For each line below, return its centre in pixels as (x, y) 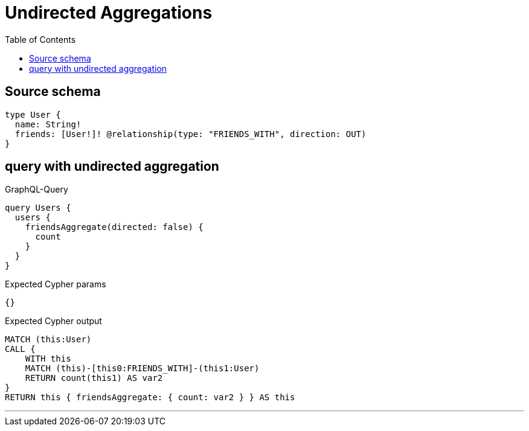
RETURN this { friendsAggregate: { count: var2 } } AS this (150, 397)
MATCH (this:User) (48, 340)
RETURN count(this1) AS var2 (94, 378)
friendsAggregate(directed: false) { (114, 227)
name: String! (48, 124)
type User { (33, 114)
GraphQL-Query (37, 190)
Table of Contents (40, 39)
